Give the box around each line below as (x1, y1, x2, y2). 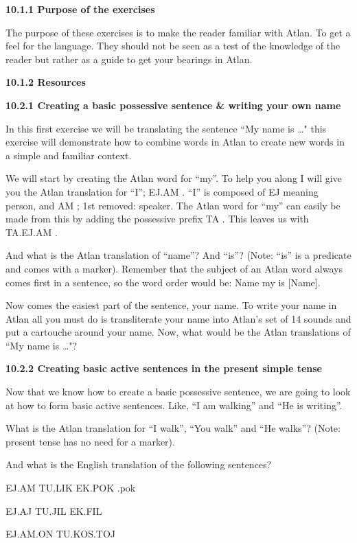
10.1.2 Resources (5, 75, 86, 89)
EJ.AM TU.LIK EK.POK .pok (5, 481, 136, 495)
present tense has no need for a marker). (5, 434, 175, 448)
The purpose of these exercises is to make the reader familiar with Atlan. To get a (5, 25, 351, 39)
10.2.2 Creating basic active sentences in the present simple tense (5, 361, 322, 376)
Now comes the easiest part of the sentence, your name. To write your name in (5, 298, 337, 312)
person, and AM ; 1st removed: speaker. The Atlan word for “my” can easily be (5, 198, 341, 212)
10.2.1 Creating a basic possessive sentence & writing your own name (5, 97, 341, 112)
